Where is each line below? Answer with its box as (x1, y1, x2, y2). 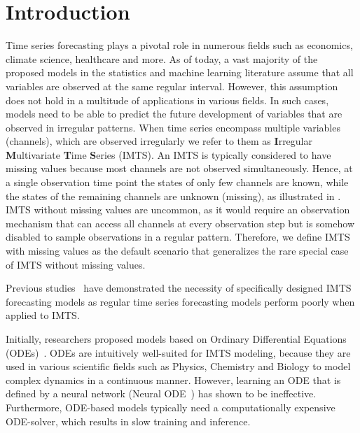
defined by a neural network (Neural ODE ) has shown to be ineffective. (6, 386, 317, 401)
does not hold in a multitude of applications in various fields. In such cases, (6, 92, 329, 107)
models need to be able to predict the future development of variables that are (6, 106, 342, 121)
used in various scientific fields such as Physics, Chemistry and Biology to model (6, 359, 351, 374)
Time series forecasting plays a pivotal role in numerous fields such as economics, (6, 38, 353, 52)
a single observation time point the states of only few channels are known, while (6, 175, 349, 190)
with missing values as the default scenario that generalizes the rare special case (6, 243, 349, 258)
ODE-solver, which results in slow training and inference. (6, 413, 251, 428)
